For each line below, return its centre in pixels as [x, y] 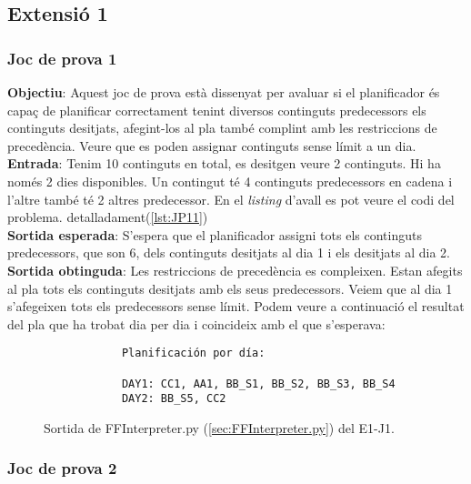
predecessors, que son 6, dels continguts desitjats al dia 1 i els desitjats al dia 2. [229, 252]
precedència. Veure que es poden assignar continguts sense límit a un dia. [212, 145]
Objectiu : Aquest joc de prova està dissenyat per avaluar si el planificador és [224, 92]
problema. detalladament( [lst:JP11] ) [108, 217]
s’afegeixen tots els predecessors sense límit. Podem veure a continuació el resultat [236, 306]
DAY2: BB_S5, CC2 [174, 399]
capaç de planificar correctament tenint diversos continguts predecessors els [217, 110]
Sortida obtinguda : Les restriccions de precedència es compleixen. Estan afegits [235, 270]
